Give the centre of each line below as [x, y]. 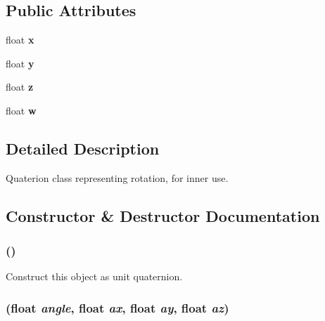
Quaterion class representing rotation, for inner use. [117, 177]
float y [20, 63]
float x [20, 40]
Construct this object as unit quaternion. [94, 276]
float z [20, 87]
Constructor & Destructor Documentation [163, 215]
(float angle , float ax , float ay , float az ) [117, 307]
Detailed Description [83, 148]
